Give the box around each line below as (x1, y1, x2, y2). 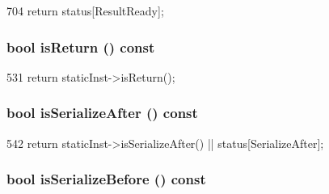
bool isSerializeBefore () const (6, 169, 206, 189)
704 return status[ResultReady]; (6, 2, 164, 19)
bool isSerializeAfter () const (6, 103, 198, 123)
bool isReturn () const (6, 36, 155, 57)
